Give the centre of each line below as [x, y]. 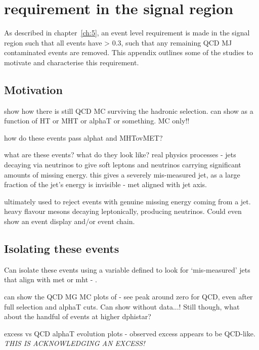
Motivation [33, 89]
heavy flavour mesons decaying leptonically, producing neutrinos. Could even [123, 211]
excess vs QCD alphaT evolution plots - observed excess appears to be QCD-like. [130, 333]
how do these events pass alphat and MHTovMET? [83, 137]
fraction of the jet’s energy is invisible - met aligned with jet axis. [105, 184]
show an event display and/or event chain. [70, 221]
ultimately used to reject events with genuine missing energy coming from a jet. [127, 201]
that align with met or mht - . [51, 279]
